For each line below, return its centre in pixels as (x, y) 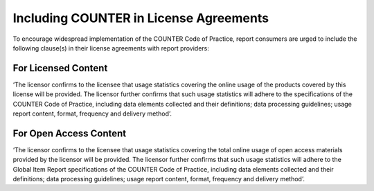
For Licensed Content (60, 68)
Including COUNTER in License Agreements (141, 18)
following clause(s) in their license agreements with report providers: (111, 48)
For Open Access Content (70, 133)
